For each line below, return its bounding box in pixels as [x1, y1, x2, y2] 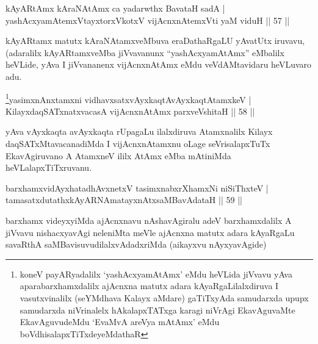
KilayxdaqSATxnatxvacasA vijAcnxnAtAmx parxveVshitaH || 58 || [5, 104, 255, 117]
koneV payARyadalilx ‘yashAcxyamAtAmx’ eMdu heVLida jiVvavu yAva [20, 267, 292, 280]
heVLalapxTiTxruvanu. [5, 161, 92, 174]
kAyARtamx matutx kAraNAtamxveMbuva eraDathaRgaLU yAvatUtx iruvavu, [5, 34, 305, 47]
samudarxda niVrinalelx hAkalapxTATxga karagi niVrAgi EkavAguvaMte [20, 303, 295, 316]
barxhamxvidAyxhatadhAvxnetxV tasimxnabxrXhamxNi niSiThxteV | [5, 181, 269, 194]
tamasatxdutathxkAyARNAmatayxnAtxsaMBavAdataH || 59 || [5, 193, 242, 206]
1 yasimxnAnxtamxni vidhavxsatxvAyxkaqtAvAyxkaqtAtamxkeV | [5, 91, 251, 106]
